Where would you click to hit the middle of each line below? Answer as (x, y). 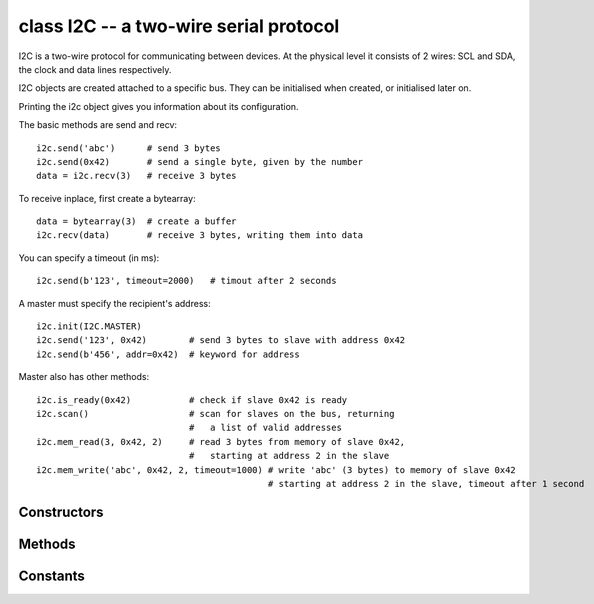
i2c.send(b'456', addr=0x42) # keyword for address (168, 354)
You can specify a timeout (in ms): (89, 257)
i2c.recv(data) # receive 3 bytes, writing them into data (200, 235)
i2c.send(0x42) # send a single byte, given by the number (200, 161)
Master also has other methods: (84, 377)
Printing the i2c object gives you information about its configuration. (158, 106)
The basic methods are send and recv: (98, 125)
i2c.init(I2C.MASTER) (89, 326)
